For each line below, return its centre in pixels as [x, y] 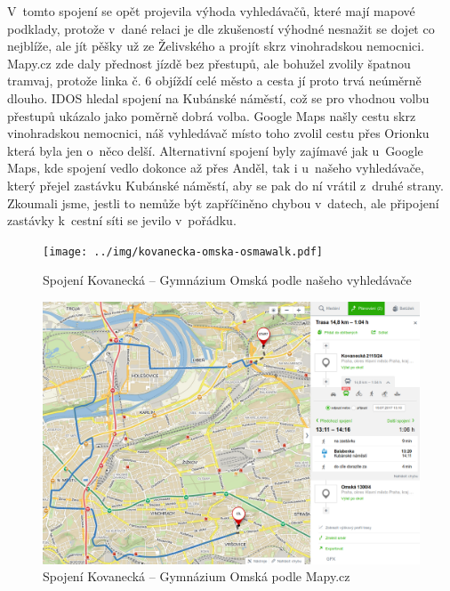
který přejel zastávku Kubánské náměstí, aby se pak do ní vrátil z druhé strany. [225, 185]
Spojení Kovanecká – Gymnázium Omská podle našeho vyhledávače [227, 280]
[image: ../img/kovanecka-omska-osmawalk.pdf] [183, 251]
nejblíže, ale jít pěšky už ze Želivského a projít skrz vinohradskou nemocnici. [216, 46]
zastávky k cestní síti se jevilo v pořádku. [122, 220]
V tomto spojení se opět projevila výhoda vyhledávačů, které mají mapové [211, 11]
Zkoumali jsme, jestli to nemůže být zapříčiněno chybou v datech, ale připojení [223, 202]
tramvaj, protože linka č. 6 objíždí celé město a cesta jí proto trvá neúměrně [214, 81]
